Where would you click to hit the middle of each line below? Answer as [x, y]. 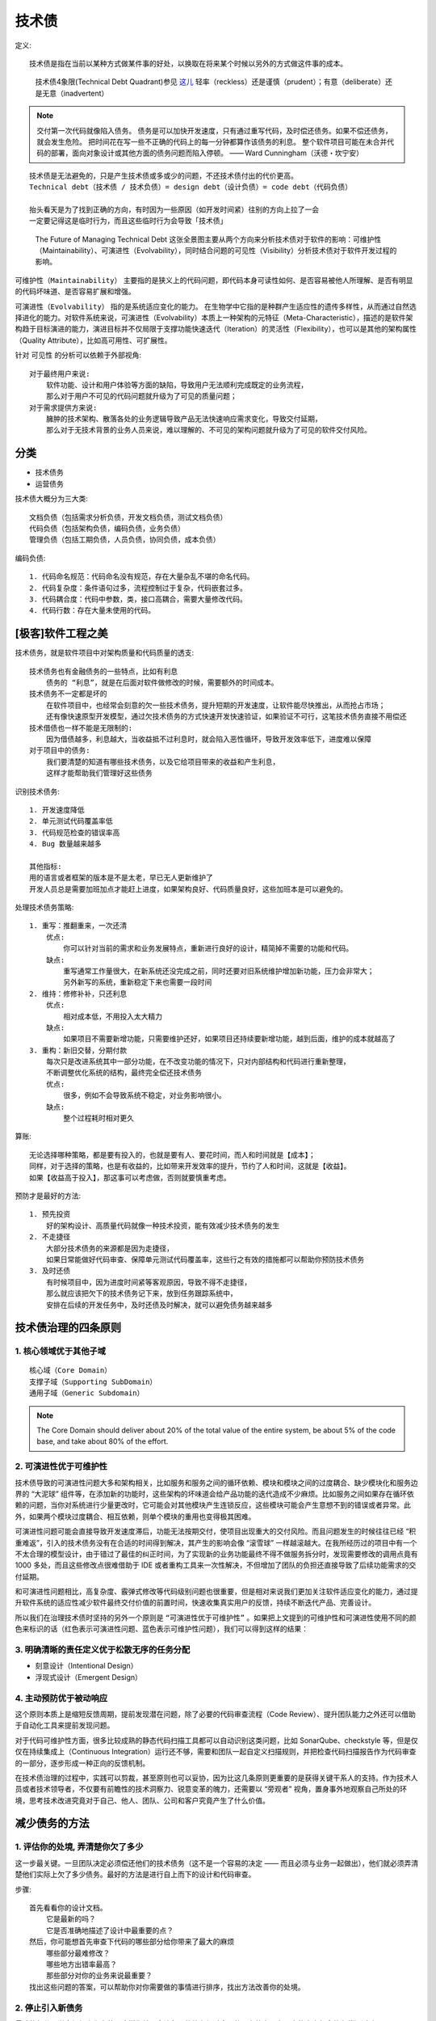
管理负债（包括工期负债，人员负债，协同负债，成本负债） [125, 540]
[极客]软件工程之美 [61, 633]
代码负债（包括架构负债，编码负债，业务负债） [107, 528]
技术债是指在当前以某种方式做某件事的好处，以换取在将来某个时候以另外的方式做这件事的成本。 [188, 63]
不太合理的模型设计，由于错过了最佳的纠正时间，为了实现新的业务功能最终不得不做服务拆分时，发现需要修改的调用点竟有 [216, 1554]
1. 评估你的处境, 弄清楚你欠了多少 [79, 1847]
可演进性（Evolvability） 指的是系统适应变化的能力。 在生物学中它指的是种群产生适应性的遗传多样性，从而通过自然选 [216, 306]
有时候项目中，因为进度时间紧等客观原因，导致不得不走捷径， [149, 1282]
